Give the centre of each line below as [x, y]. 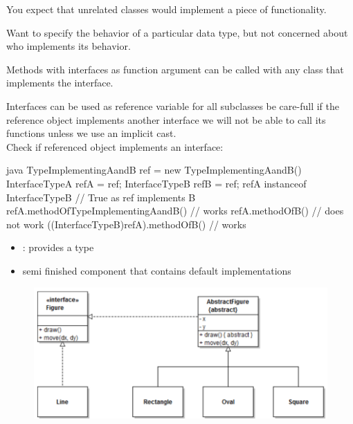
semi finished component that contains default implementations [157, 270]
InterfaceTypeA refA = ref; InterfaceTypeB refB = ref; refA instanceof [156, 183]
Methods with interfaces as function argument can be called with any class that [175, 69]
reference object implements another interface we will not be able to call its [166, 119]
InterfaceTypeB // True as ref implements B [101, 197]
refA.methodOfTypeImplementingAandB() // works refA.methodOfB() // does [175, 211]
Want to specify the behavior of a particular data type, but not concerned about [177, 32]
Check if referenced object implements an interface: [115, 146]
